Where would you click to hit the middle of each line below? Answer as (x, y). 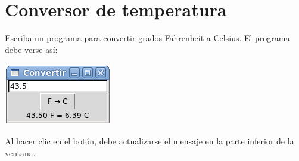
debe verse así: (31, 49)
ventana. (20, 152)
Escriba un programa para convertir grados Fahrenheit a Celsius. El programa (147, 38)
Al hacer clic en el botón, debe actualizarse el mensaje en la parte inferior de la (149, 140)
